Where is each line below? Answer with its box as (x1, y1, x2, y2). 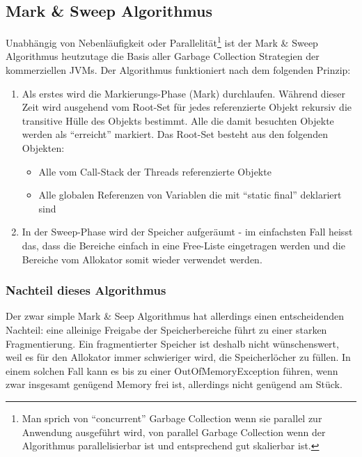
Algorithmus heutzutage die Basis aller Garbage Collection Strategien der (6, 49, 320, 63)
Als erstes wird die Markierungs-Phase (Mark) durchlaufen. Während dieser (22, 86, 345, 100)
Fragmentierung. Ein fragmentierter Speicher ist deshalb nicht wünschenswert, (6, 336, 339, 350)
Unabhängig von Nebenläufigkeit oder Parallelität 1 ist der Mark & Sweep (6, 33, 318, 49)
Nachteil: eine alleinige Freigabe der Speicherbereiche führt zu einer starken (6, 322, 327, 336)
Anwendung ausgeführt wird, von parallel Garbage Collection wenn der (22, 424, 326, 439)
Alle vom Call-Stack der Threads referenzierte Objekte (38, 164, 271, 178)
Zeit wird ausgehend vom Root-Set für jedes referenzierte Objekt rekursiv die (22, 100, 352, 114)
